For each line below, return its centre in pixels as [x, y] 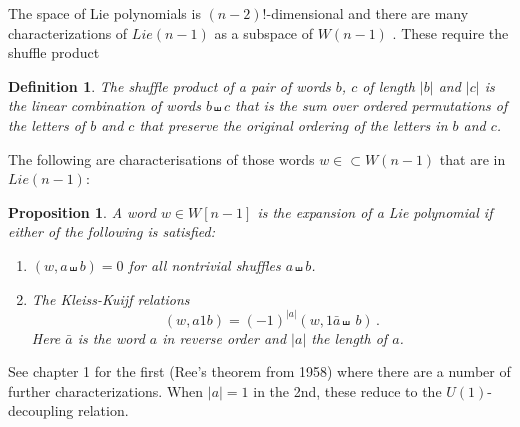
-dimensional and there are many [367, 13]
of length [388, 85]
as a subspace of [264, 32]
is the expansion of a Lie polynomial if [375, 211]
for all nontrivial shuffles [204, 264]
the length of [349, 337]
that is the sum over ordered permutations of [371, 105]
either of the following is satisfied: [112, 231]
